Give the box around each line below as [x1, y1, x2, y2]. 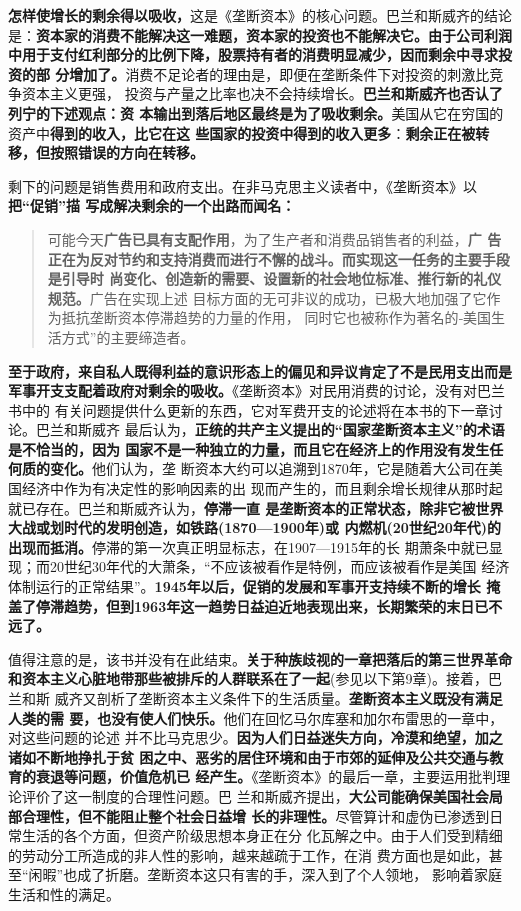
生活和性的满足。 [8, 883, 120, 904]
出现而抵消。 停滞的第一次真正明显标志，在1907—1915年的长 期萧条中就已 [8, 536, 489, 557]
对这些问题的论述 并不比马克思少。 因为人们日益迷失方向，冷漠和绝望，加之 [8, 727, 503, 748]
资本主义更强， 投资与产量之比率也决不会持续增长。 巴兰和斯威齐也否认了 [21, 83, 503, 104]
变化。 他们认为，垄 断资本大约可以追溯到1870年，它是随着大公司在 [49, 458, 489, 479]
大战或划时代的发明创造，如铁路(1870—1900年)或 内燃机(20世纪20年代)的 [8, 517, 502, 538]
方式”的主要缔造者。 [61, 326, 195, 347]
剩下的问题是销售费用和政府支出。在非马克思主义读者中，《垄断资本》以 [8, 175, 477, 196]
